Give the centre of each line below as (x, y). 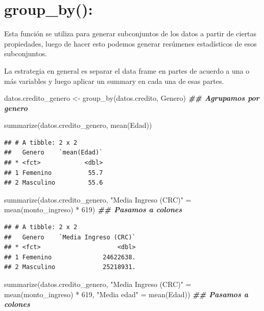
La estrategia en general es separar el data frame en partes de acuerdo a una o (127, 70)
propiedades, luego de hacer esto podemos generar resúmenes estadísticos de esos (130, 43)
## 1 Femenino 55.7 (54, 173)
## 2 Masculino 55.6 (54, 183)
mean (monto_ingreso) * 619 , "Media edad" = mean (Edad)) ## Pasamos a (126, 294)
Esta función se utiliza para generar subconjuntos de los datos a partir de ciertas (130, 34)
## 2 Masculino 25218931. (70, 267)
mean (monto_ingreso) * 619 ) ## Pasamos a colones (93, 209)
